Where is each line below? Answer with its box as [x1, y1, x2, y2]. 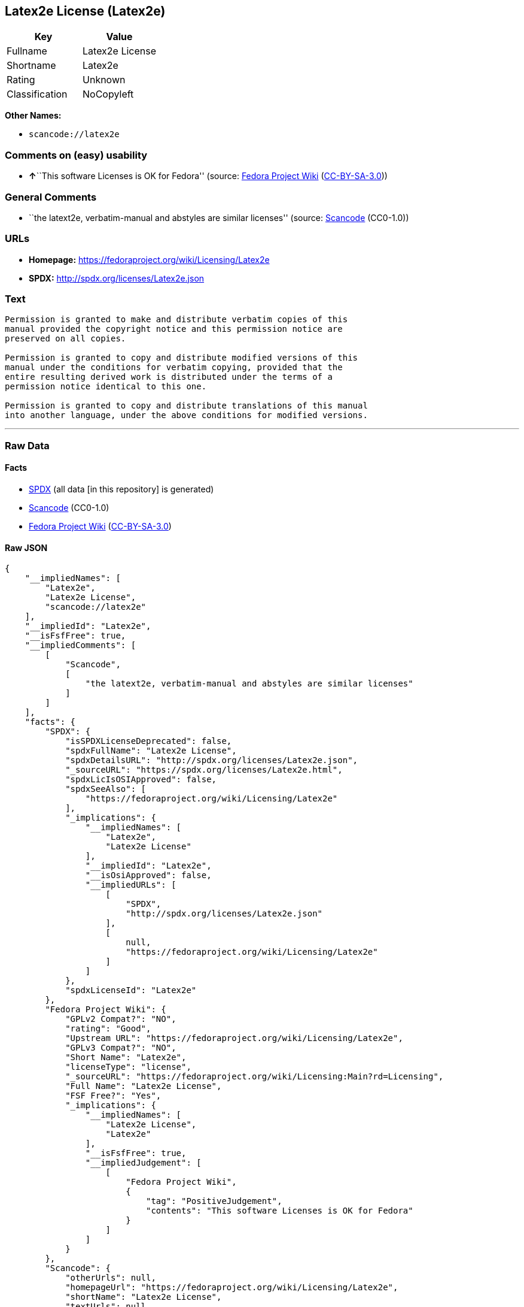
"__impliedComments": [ [25, 640, 136, 651]
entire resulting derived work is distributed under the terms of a [5, 372, 333, 382]
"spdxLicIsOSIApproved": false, [65, 774, 217, 785]
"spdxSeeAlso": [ [65, 784, 147, 794]
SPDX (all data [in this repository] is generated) [29, 484, 214, 495]
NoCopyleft [83, 88, 134, 101]
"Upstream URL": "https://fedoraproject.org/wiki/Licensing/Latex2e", [65, 1033, 403, 1043]
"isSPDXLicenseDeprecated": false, [65, 736, 232, 746]
